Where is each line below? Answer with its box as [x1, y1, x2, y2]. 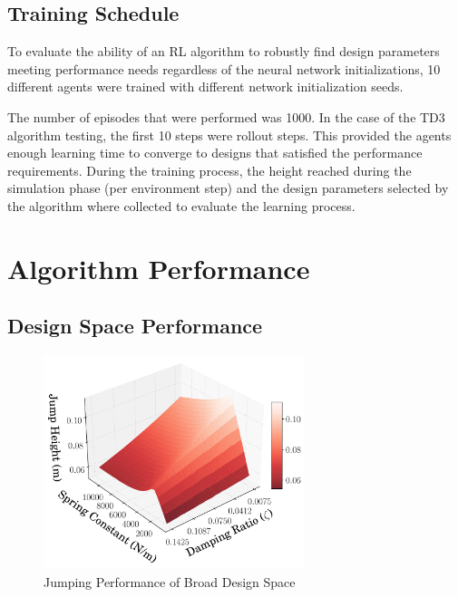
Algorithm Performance [7, 249, 310, 286]
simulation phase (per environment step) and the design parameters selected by [7, 178, 449, 197]
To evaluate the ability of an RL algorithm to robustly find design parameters [7, 42, 440, 61]
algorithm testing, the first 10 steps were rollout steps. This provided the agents [7, 125, 452, 144]
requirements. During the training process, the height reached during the [7, 160, 412, 179]
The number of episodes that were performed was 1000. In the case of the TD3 [7, 107, 445, 126]
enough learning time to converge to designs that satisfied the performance [7, 143, 423, 162]
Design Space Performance [7, 312, 263, 340]
